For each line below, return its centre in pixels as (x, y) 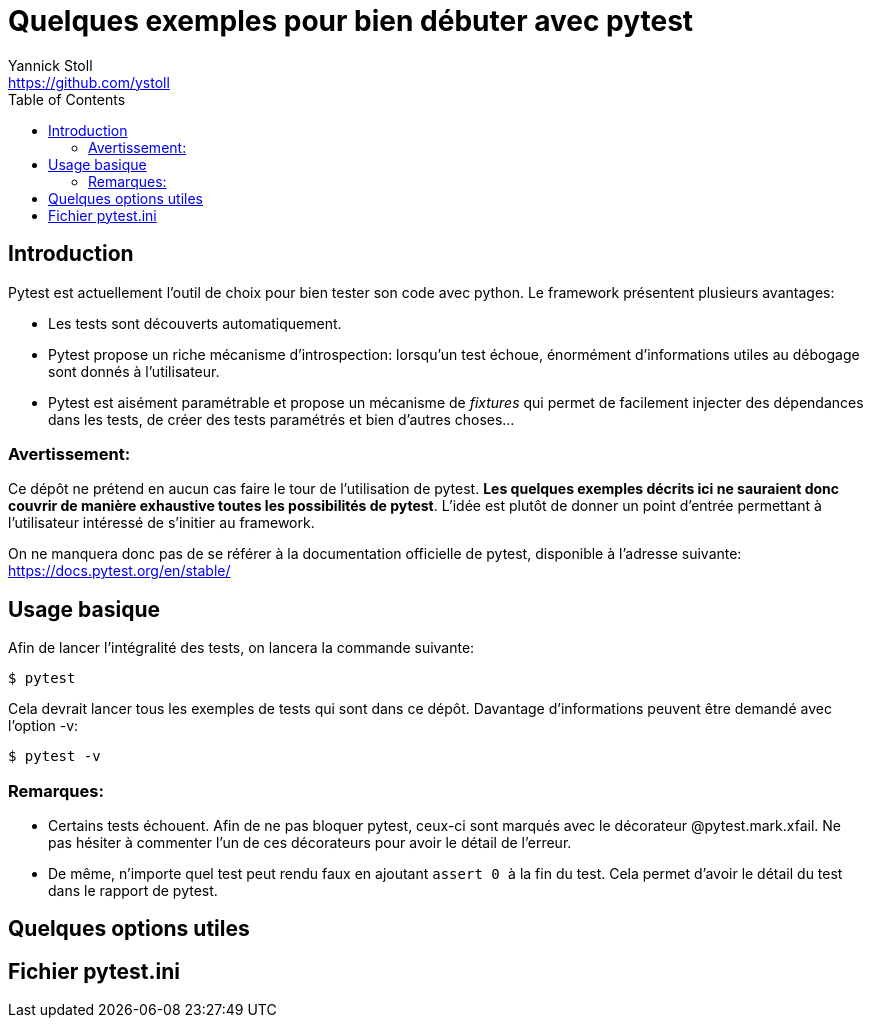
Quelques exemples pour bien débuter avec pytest (351, 21)
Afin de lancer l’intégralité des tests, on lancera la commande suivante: (241, 648)
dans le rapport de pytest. (133, 890)
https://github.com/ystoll (89, 82)
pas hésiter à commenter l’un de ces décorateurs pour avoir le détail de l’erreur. (310, 842)
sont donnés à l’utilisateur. (134, 371)
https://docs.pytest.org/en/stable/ (119, 571)
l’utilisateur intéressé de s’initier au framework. (161, 523)
